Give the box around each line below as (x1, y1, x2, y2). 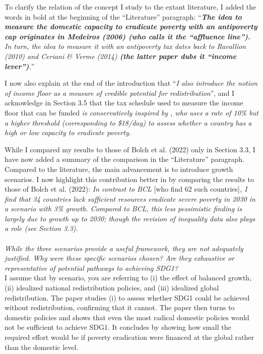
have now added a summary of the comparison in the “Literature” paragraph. (5, 154, 244, 164)
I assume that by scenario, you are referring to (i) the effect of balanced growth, (5, 272, 252, 283)
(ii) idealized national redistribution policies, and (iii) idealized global (5, 282, 219, 293)
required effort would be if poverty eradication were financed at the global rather (5, 332, 254, 342)
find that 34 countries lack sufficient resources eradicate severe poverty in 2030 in (5, 193, 255, 204)
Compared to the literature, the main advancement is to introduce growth (5, 163, 233, 174)
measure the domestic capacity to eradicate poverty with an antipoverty (5, 21, 257, 32)
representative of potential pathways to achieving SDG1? (5, 262, 178, 273)
